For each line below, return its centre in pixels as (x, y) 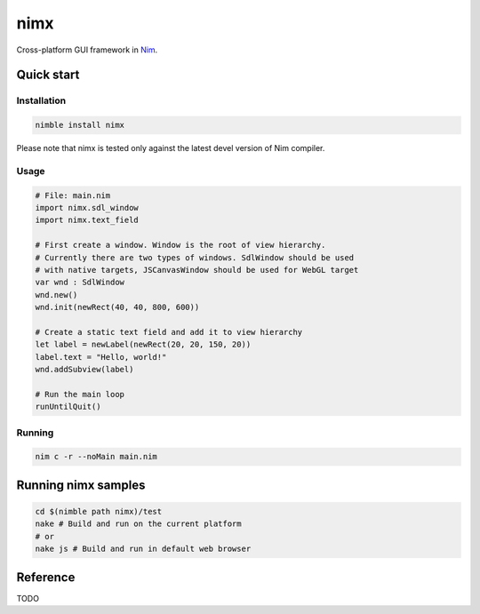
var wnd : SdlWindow (80, 283)
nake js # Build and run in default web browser (143, 549)
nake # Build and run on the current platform (138, 524)
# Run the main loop (80, 394)
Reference (46, 577)
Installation (41, 100)
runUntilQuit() (68, 407)
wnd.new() (56, 295)
